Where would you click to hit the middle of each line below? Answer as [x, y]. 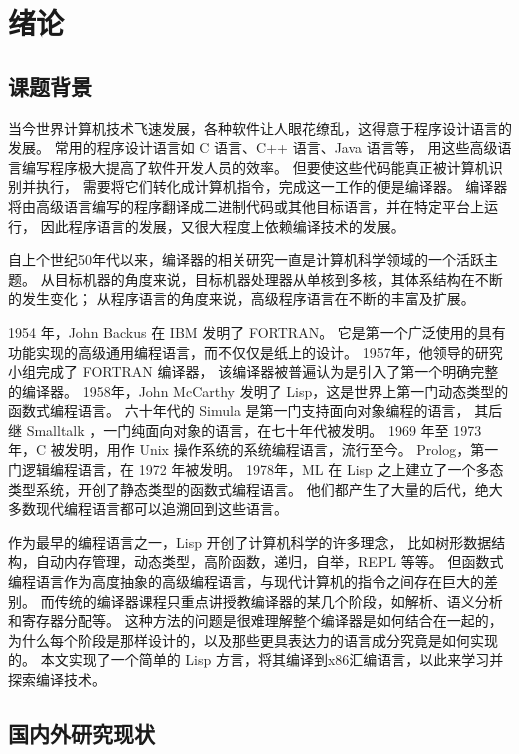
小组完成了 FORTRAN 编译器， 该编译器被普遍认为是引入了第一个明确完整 [253, 371]
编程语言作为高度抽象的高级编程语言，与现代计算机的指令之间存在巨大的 [246, 581]
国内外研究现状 [81, 733]
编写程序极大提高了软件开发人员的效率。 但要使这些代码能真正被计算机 [255, 166]
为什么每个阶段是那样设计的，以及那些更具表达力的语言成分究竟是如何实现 [253, 639]
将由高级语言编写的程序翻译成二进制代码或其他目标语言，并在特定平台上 [246, 205]
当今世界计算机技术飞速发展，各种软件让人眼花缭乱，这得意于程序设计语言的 [260, 127]
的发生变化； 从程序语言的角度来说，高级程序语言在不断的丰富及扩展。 [241, 298]
